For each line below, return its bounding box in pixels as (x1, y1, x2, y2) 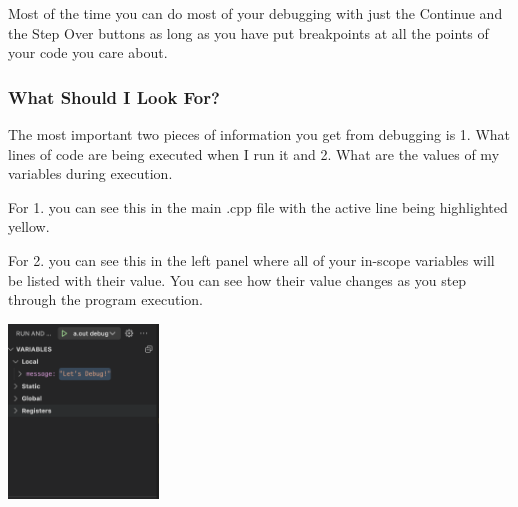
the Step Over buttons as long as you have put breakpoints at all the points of (8, 22, 489, 43)
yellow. (8, 216, 50, 237)
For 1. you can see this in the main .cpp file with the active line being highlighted (8, 196, 508, 217)
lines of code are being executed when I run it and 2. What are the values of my (8, 143, 500, 164)
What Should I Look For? (8, 84, 220, 109)
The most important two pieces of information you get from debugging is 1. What (8, 124, 511, 144)
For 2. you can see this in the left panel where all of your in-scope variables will (8, 249, 495, 270)
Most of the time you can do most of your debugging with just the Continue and (8, 3, 503, 23)
